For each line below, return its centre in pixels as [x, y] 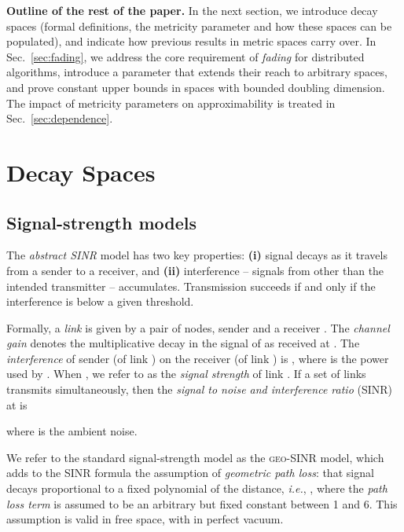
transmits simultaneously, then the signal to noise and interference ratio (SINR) [199, 389]
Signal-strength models [101, 222]
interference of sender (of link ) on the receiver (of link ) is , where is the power [198, 358]
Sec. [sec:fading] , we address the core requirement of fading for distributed [185, 56]
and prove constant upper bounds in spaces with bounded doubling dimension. [196, 87]
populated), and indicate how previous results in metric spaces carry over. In [191, 41]
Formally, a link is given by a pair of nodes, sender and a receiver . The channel [198, 327]
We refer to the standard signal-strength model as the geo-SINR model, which [195, 457]
